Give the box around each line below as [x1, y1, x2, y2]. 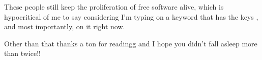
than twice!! [4, 48, 41, 58]
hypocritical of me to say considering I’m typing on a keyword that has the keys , [4, 11, 258, 22]
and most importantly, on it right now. [4, 21, 125, 32]
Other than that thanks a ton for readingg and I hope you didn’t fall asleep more [4, 38, 257, 48]
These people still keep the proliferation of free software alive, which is [4, 2, 224, 12]
